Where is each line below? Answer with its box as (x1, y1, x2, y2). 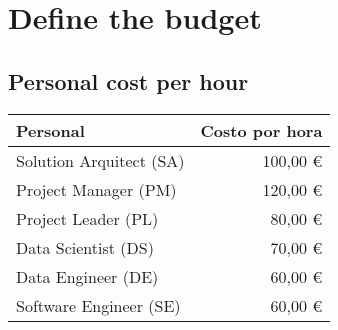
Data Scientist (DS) (16, 235, 154, 259)
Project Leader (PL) (16, 206, 159, 230)
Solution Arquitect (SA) (16, 148, 185, 172)
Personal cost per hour (8, 65, 249, 96)
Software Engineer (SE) (16, 293, 181, 317)
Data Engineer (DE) (16, 264, 159, 288)
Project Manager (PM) (16, 177, 177, 201)
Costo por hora (200, 118, 323, 142)
